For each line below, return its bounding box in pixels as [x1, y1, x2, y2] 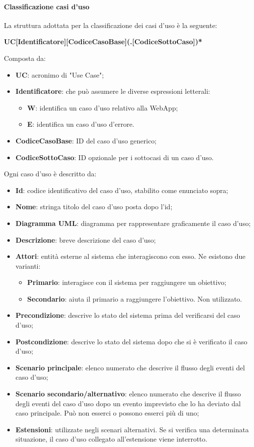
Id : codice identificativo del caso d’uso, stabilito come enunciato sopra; [15, 185, 229, 195]
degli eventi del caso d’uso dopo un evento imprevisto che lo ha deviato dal [15, 398, 241, 408]
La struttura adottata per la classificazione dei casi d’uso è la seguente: [4, 20, 217, 30]
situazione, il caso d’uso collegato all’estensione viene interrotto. [15, 434, 207, 444]
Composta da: [4, 53, 46, 63]
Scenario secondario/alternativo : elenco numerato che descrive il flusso [15, 389, 241, 399]
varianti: [15, 260, 41, 271]
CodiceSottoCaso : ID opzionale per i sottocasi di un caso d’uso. [15, 152, 214, 162]
